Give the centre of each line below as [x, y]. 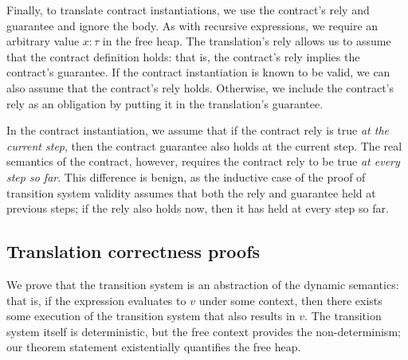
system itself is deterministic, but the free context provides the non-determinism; [204, 331]
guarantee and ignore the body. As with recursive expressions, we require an [192, 25]
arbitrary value [43, 41]
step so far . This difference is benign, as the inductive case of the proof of [186, 176]
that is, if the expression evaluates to [96, 300]
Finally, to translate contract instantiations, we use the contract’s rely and [188, 10]
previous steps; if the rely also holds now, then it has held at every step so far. [198, 208]
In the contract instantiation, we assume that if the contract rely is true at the [198, 130]
